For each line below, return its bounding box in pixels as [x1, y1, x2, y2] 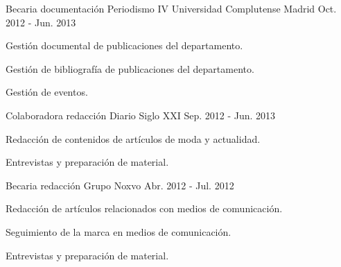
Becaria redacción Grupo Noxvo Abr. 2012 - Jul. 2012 [6, 178, 234, 192]
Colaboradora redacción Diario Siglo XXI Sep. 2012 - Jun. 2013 [6, 107, 276, 122]
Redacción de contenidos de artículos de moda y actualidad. [6, 131, 261, 146]
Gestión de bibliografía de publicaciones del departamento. [6, 61, 254, 76]
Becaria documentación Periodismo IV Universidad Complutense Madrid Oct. [6, 1, 337, 15]
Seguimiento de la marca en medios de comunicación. [6, 224, 231, 239]
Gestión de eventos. [6, 85, 88, 99]
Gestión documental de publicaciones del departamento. [6, 38, 243, 53]
